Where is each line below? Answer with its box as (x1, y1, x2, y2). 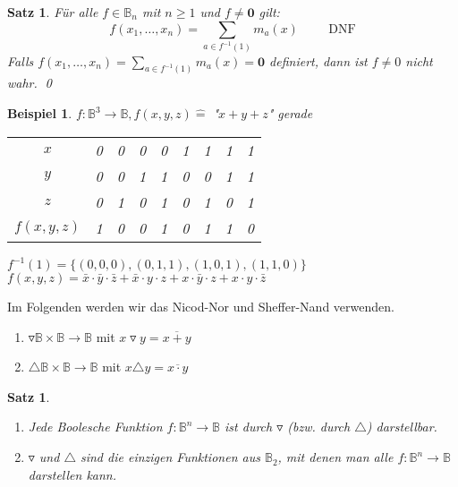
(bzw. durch (287, 417, 351, 436)
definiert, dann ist (269, 51, 368, 70)
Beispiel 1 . (7, 104, 72, 122)
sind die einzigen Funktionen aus (80, 448, 260, 466)
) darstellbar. (366, 417, 437, 436)
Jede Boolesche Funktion (28, 417, 163, 436)
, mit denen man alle (277, 448, 394, 466)
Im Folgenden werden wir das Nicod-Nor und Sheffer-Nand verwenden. (7, 297, 394, 316)
